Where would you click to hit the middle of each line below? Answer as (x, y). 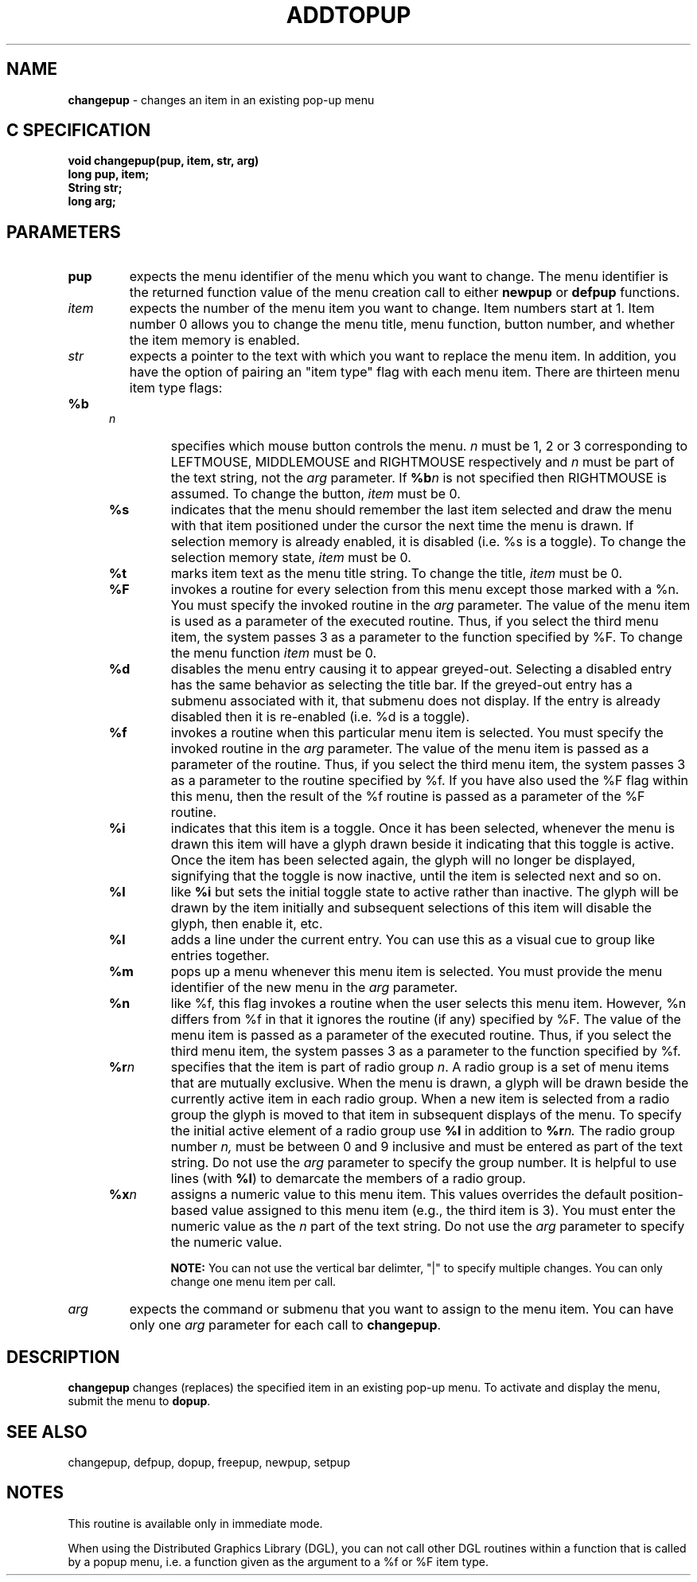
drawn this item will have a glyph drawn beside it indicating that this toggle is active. (422, 844)
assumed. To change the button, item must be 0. (315, 494)
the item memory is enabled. (214, 340)
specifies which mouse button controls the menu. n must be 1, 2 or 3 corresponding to (429, 446)
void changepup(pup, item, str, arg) (164, 161)
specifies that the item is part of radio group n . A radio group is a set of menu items (420, 1067)
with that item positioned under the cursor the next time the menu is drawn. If (402, 526)
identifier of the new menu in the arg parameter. (314, 988)
